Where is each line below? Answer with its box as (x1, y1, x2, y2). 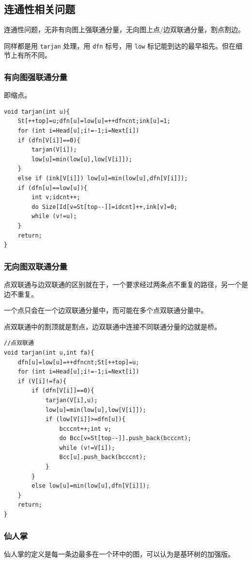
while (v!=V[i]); (59, 444, 115, 451)
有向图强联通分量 (4, 70, 67, 83)
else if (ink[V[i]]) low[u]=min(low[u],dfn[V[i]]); (17, 175, 188, 182)
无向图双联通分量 (4, 260, 67, 272)
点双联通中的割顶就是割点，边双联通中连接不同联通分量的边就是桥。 (4, 321, 221, 331)
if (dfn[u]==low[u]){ (17, 184, 87, 191)
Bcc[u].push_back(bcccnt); (59, 454, 146, 461)
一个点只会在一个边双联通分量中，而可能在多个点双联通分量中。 (4, 305, 207, 315)
